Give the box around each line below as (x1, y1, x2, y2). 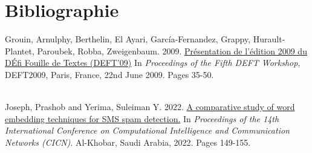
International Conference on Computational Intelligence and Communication (5, 124, 290, 137)
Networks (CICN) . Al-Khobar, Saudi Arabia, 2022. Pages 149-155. (5, 135, 251, 148)
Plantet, (5, 44, 34, 57)
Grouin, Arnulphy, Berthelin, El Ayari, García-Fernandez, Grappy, (5, 33, 251, 45)
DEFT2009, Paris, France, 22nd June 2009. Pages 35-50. (5, 68, 214, 80)
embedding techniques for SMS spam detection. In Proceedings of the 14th (5, 112, 279, 125)
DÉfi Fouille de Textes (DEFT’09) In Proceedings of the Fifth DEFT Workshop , (5, 56, 301, 69)
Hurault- (253, 33, 285, 45)
